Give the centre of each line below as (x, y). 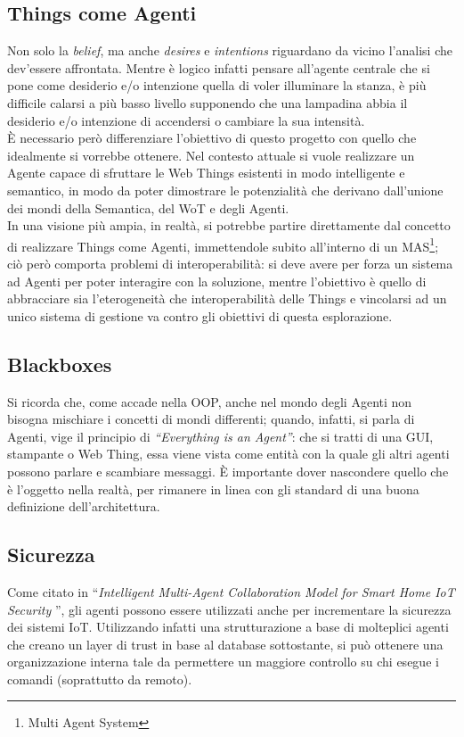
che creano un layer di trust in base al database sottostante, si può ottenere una (225, 644)
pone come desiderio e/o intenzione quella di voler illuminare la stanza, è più (217, 85)
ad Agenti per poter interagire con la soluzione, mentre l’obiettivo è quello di (217, 281)
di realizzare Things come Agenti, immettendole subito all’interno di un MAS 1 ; (223, 244)
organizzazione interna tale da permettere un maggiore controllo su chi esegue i (223, 662)
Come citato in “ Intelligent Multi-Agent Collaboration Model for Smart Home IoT (231, 591)
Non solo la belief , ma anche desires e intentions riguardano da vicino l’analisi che (230, 50)
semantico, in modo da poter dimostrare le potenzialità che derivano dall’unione (225, 190)
